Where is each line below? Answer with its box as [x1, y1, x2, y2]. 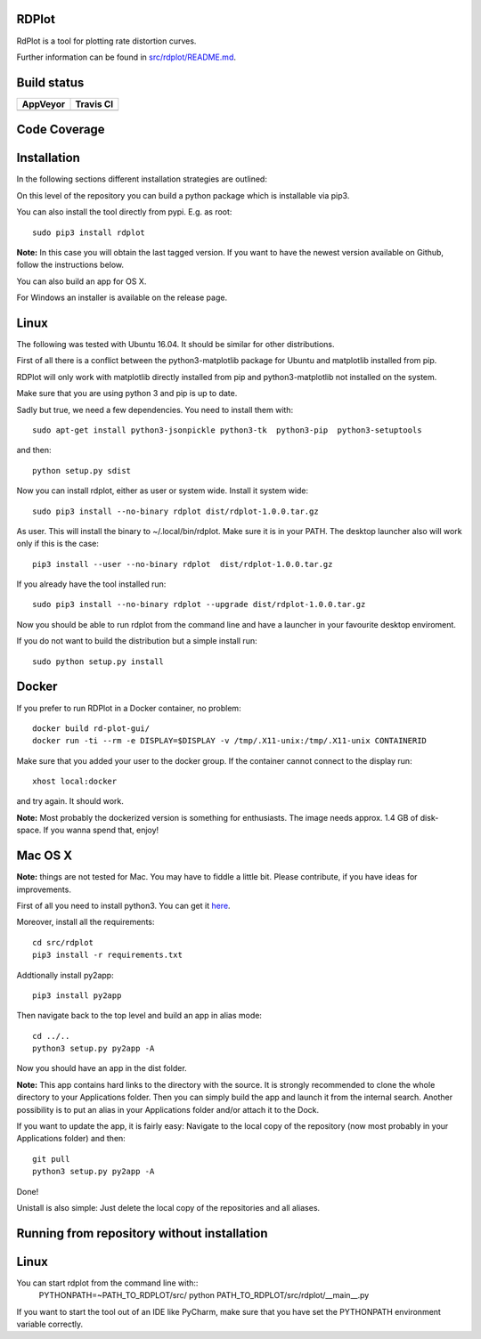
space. [16, 824, 42, 836]
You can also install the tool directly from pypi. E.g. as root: [16, 207, 232, 217]
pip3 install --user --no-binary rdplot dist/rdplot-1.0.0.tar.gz [32, 559, 333, 569]
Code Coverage [16, 122, 106, 137]
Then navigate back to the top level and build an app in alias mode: [16, 1010, 263, 1021]
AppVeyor [21, 98, 66, 110]
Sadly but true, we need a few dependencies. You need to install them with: [16, 404, 294, 415]
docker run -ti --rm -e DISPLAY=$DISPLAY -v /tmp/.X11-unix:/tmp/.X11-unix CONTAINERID [32, 735, 428, 746]
